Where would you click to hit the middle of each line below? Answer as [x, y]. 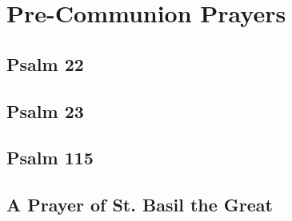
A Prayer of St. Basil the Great [140, 205]
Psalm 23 [45, 110]
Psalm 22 [45, 63]
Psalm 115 [50, 158]
